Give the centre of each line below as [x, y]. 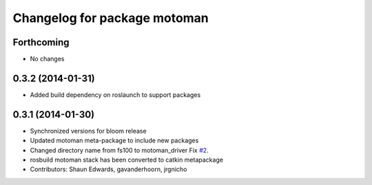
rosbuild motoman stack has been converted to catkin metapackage [127, 160]
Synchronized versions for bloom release [89, 131]
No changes [47, 59]
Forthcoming [41, 42]
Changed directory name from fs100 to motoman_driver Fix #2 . [120, 150]
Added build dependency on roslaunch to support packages [115, 95]
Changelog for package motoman [111, 18]
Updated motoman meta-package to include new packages [114, 140]
